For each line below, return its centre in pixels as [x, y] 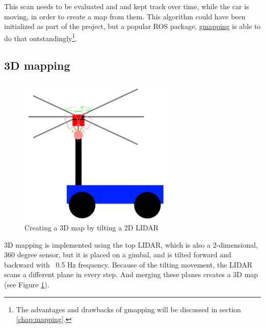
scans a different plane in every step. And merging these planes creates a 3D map [131, 274]
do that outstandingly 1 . [41, 37]
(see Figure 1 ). [27, 284]
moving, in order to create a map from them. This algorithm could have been [125, 16]
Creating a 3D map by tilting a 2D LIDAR [92, 227]
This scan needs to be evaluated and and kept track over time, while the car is [127, 6]
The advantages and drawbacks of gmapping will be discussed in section [128, 309]
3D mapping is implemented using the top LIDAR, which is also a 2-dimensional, [131, 244]
